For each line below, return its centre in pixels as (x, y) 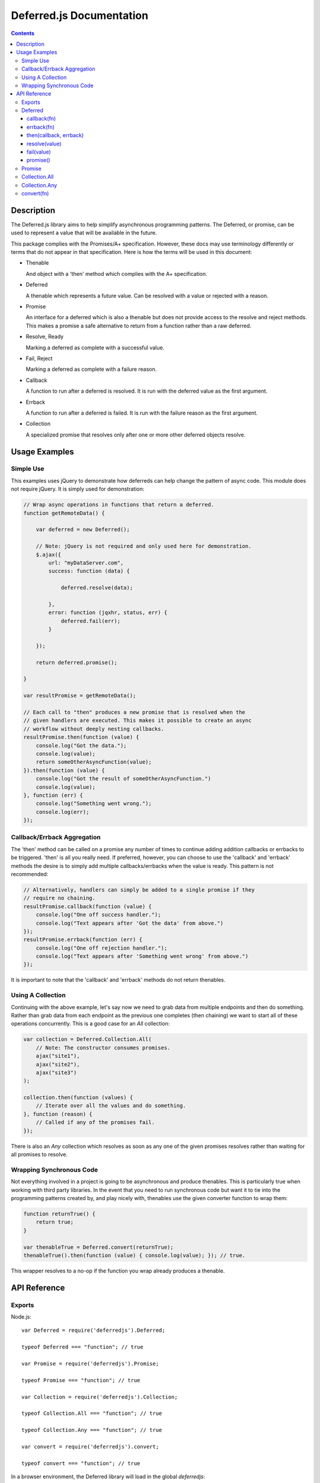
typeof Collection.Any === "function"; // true (92, 1430)
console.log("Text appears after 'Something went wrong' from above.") (142, 956)
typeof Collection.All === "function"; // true (92, 1414)
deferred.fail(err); (91, 621)
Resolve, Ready (45, 337)
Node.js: (21, 1317)
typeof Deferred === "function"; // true (82, 1347)
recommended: (30, 874)
